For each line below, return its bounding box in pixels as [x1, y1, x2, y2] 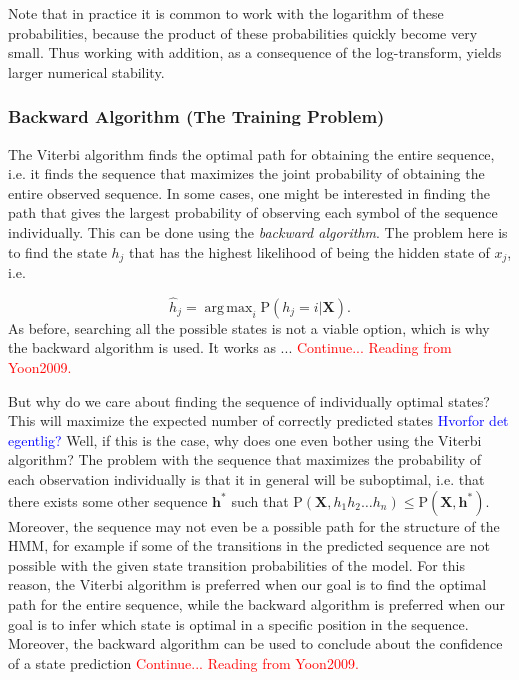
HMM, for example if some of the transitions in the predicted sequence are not [8, 535, 490, 556]
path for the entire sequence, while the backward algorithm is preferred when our [8, 593, 506, 614]
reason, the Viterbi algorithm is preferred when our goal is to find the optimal [8, 574, 487, 595]
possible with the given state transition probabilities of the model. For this [8, 554, 465, 575]
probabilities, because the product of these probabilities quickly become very [8, 22, 478, 43]
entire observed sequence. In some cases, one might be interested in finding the [8, 182, 490, 203]
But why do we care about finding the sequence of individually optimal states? [8, 390, 490, 411]
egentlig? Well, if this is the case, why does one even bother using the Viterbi [8, 429, 482, 450]
